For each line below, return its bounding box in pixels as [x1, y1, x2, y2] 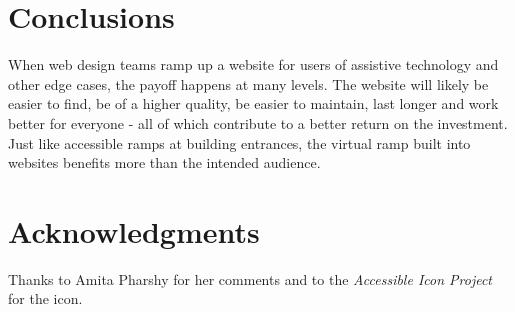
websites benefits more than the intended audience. [8, 152, 321, 173]
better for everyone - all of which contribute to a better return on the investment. [8, 112, 508, 133]
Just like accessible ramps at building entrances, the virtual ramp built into [8, 132, 471, 153]
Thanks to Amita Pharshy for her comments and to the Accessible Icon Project [8, 268, 493, 289]
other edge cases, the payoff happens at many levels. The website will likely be [8, 73, 489, 94]
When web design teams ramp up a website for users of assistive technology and [8, 54, 499, 75]
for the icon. [8, 288, 83, 309]
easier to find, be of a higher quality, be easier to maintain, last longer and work [8, 93, 499, 114]
